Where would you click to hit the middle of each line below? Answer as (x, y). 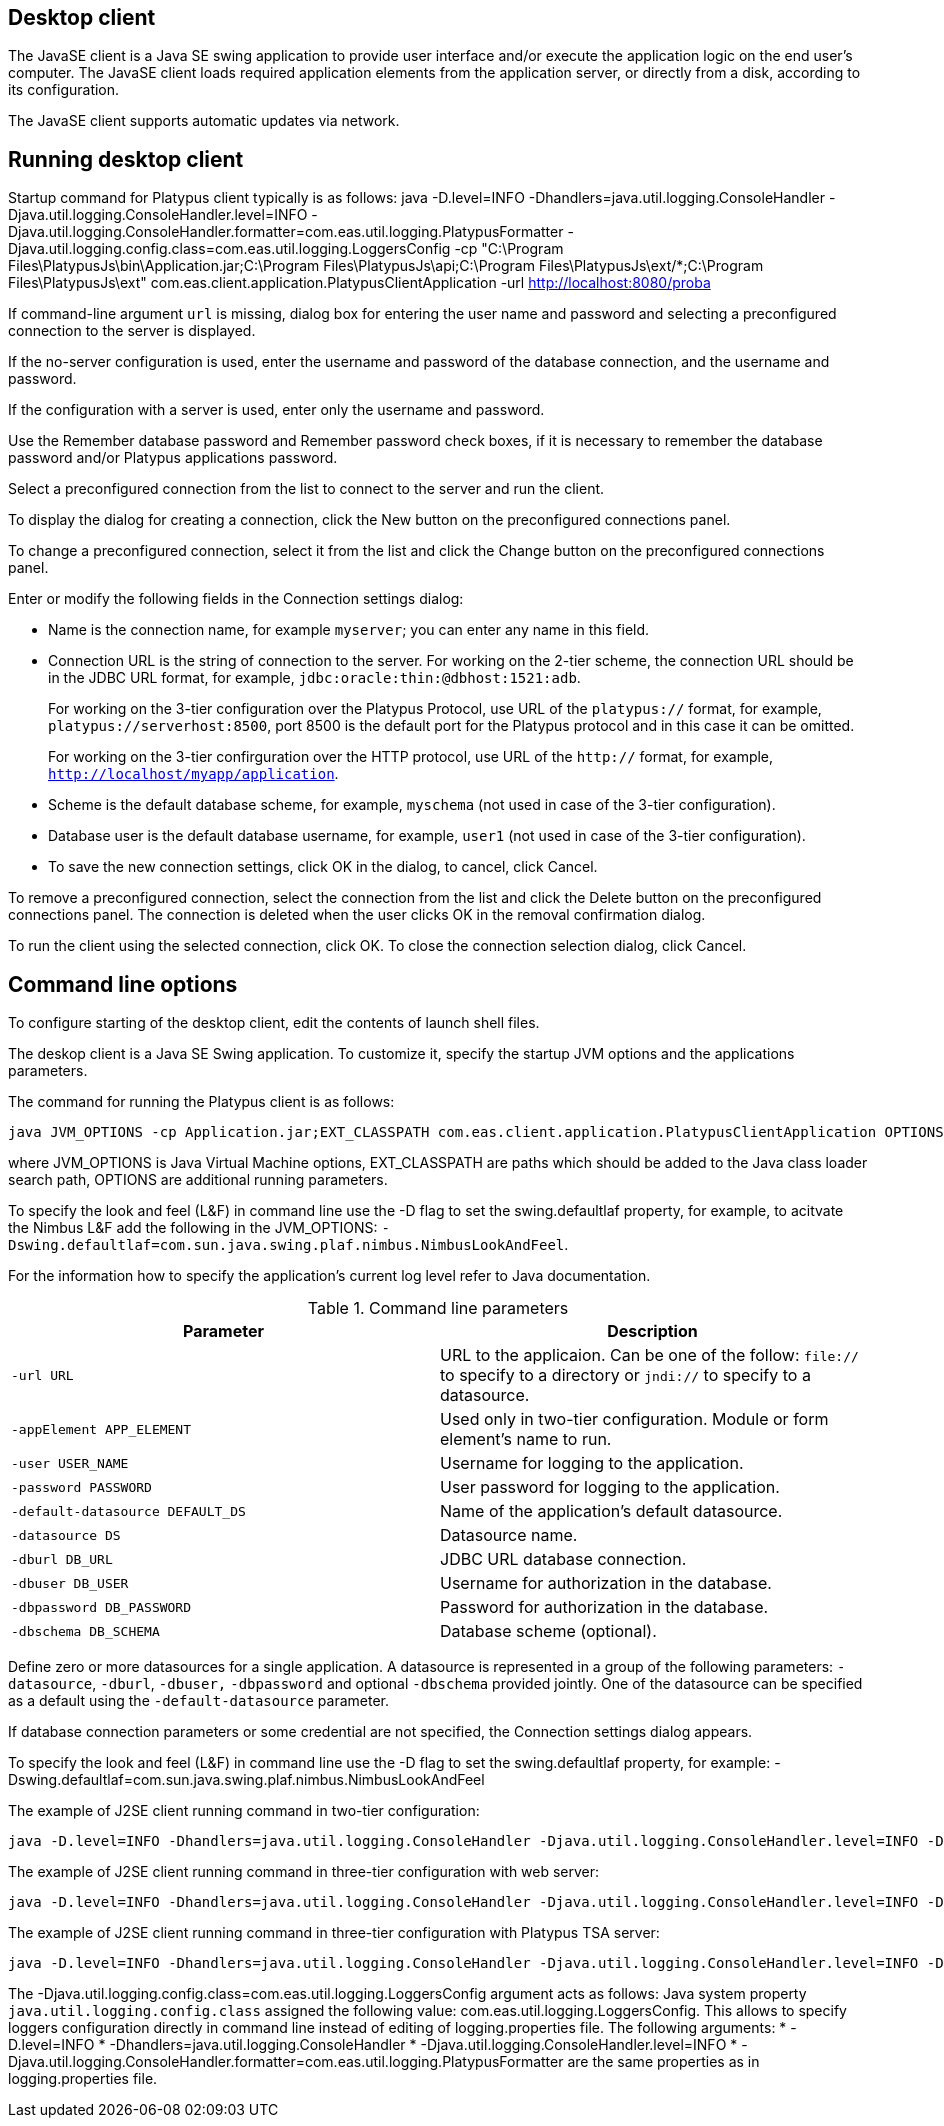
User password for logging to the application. (610, 1487)
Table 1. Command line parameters (438, 1308)
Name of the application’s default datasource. (611, 1511)
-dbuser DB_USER (70, 1583)
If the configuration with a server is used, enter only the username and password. (276, 410)
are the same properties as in (663, 2062)
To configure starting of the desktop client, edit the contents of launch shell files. (274, 1023)
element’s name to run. (526, 1439)
